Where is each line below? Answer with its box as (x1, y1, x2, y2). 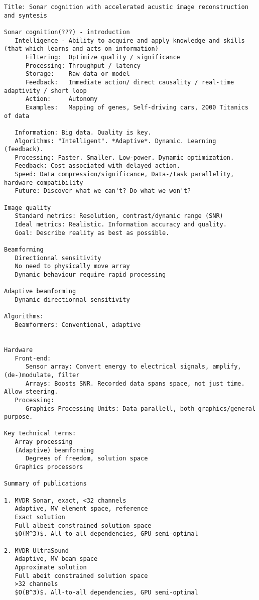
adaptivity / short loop (4, 87, 87, 94)
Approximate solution (15, 563, 87, 571)
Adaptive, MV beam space (15, 555, 98, 563)
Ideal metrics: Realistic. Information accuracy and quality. (15, 221, 227, 228)
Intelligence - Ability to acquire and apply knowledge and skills (15, 37, 245, 44)
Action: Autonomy (25, 95, 98, 103)
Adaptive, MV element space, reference (15, 505, 148, 513)
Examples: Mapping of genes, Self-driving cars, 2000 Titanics (25, 103, 248, 111)
